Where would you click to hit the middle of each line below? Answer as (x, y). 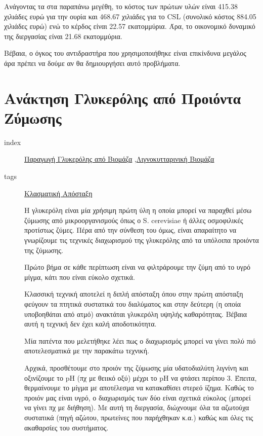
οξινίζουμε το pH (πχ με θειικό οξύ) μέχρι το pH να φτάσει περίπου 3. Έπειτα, (141, 377)
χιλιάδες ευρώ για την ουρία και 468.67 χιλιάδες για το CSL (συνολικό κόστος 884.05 (130, 16)
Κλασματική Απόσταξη (58, 193)
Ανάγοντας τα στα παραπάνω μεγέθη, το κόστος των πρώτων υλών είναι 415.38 (121, 6)
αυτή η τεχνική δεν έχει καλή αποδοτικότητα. (91, 324)
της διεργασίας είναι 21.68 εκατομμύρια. (63, 36)
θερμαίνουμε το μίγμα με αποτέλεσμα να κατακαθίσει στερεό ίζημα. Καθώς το (139, 388)
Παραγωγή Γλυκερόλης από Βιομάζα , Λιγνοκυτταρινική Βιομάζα (119, 159)
